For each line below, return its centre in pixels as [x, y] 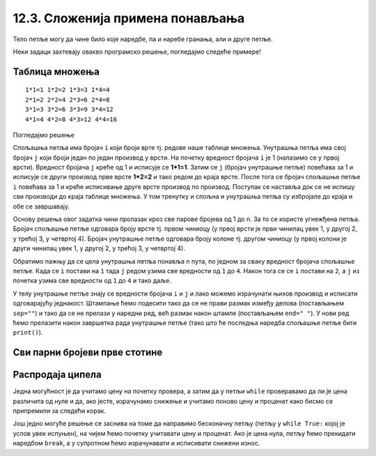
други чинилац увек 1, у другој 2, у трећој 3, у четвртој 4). [99, 248]
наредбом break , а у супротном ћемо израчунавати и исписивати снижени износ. [136, 443]
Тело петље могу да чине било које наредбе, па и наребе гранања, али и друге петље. [143, 39]
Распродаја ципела [57, 375]
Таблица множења [56, 71]
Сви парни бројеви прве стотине [88, 352]
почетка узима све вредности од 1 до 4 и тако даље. [92, 281]
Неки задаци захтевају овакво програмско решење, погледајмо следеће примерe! [137, 52]
